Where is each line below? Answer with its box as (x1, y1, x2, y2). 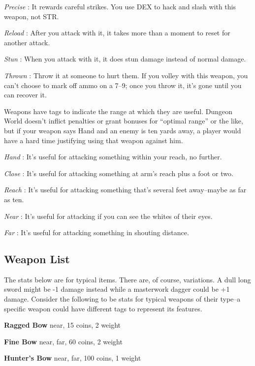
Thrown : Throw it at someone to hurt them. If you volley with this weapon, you (4, 70, 248, 80)
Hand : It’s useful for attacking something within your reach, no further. (4, 152, 222, 162)
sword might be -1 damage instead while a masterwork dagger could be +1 (4, 284, 230, 294)
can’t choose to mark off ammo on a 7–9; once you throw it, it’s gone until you (4, 80, 242, 90)
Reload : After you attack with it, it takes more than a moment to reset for (4, 28, 230, 38)
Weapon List (4, 251, 70, 267)
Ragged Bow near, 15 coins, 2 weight (4, 320, 121, 330)
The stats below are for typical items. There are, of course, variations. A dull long (4, 274, 251, 284)
